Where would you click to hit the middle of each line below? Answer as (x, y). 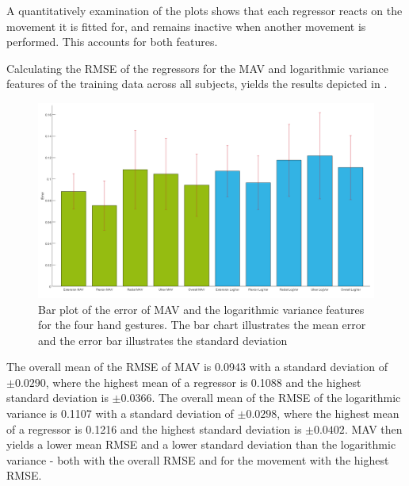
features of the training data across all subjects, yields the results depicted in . (197, 84)
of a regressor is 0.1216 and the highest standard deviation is (154, 429)
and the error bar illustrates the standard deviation (163, 340)
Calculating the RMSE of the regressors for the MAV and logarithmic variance (197, 68)
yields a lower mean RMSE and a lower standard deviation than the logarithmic (201, 444)
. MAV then (373, 429)
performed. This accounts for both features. (112, 42)
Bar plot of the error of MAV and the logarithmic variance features (201, 309)
